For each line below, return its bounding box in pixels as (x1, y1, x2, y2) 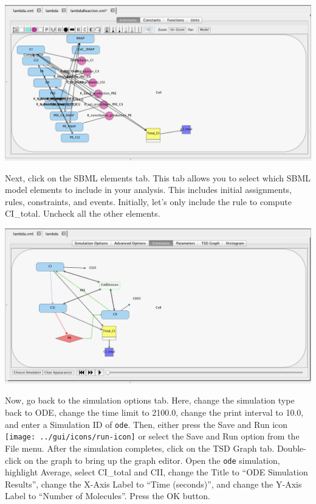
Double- (276, 441, 306, 454)
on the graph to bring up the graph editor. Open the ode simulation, (24, 453, 280, 466)
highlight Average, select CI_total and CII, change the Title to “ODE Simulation (5, 466, 308, 478)
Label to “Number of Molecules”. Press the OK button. (5, 489, 210, 502)
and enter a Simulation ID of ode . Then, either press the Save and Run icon (5, 418, 288, 430)
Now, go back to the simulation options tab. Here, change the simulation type (5, 394, 295, 407)
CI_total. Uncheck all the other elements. (5, 207, 160, 220)
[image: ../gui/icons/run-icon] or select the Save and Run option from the (5, 430, 300, 443)
